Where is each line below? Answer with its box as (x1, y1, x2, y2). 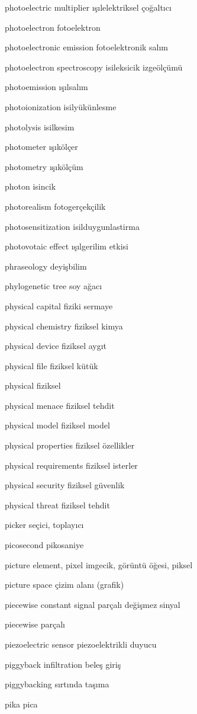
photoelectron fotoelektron (5, 21, 101, 33)
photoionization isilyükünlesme (5, 100, 117, 113)
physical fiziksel (5, 379, 61, 392)
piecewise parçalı (5, 618, 65, 630)
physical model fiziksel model (5, 419, 110, 431)
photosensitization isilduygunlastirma (5, 220, 140, 232)
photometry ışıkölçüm (5, 160, 83, 172)
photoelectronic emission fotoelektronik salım (5, 41, 169, 53)
